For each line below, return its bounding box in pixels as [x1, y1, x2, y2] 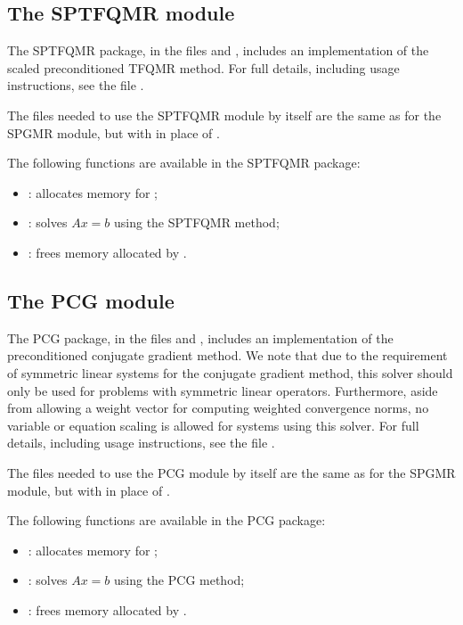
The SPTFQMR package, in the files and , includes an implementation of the [7, 41, 429, 60]
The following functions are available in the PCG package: [7, 511, 326, 530]
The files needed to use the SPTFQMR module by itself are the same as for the [7, 105, 442, 124]
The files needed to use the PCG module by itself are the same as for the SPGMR [7, 463, 456, 481]
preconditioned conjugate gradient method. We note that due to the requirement [7, 346, 448, 365]
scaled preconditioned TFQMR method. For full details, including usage [7, 58, 400, 77]
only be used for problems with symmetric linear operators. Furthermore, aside [7, 381, 438, 399]
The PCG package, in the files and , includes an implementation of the [7, 328, 394, 347]
